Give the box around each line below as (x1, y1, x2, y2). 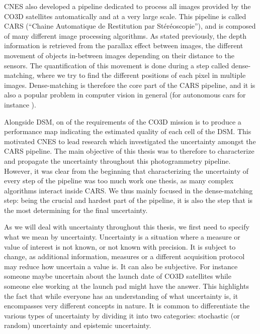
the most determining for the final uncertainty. (4, 204, 148, 215)
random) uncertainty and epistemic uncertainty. (4, 320, 151, 330)
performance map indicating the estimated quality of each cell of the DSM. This (4, 126, 251, 137)
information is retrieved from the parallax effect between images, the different (4, 40, 243, 51)
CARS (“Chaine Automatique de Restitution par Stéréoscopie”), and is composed (4, 21, 256, 31)
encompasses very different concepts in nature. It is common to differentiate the (4, 300, 250, 311)
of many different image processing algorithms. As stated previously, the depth (4, 30, 247, 41)
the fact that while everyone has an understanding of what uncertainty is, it (4, 290, 238, 301)
